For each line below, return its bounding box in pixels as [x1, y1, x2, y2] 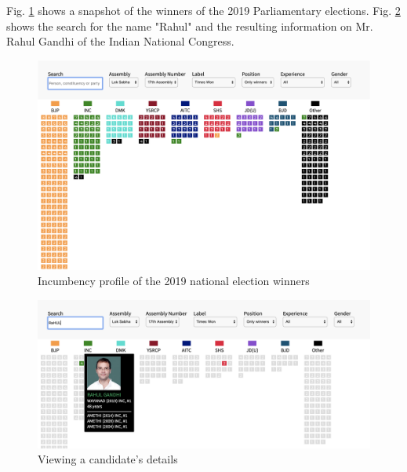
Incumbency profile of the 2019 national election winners [38, 273, 310, 289]
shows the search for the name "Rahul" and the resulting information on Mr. [6, 17, 373, 34]
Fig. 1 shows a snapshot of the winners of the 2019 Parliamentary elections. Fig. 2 [6, 2, 401, 18]
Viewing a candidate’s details [38, 451, 178, 467]
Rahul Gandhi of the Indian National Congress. [6, 33, 234, 49]
